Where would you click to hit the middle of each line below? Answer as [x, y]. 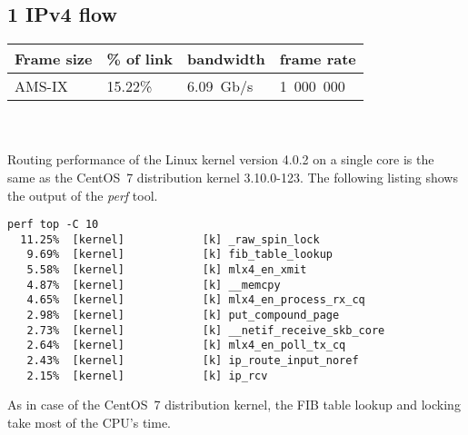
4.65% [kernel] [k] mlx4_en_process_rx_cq [196, 300]
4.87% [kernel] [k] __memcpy [154, 285]
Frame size [54, 59]
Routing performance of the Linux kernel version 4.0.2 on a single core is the [221, 159]
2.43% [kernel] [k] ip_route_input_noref [193, 361]
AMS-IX [41, 86]
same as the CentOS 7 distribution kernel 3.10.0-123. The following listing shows [233, 177]
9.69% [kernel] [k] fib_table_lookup [179, 255]
